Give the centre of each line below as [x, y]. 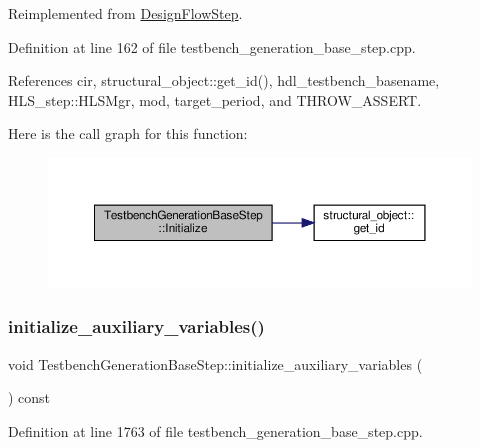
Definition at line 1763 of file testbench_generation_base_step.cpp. [215, 430]
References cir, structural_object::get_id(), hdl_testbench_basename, [224, 80]
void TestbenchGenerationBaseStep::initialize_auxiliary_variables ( [215, 363]
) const [29, 397]
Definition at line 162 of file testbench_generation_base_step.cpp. [212, 46]
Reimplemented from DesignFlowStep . [125, 13]
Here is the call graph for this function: [128, 133]
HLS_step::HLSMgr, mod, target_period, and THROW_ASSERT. [215, 99]
